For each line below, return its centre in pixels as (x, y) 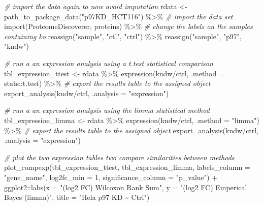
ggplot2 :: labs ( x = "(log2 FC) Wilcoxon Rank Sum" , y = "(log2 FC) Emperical (126, 187)
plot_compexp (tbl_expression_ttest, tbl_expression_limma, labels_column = (127, 167)
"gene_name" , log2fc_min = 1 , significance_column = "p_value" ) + (111, 177)
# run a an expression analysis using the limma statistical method (107, 110)
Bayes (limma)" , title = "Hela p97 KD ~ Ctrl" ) (77, 197)
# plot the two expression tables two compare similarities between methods (119, 157)
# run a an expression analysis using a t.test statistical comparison (109, 63)
